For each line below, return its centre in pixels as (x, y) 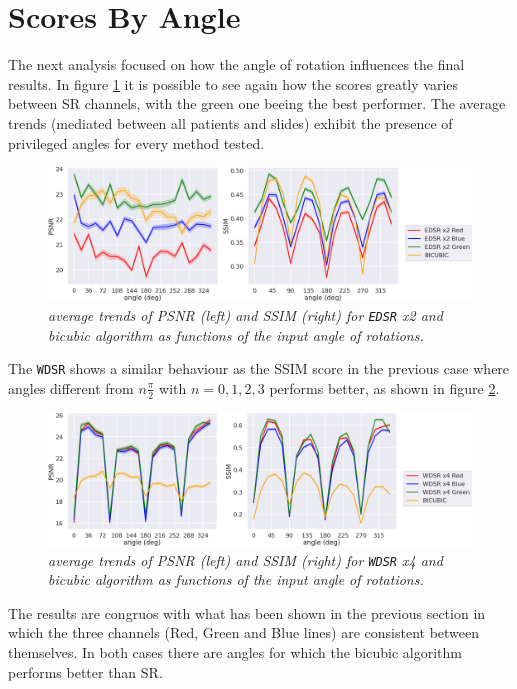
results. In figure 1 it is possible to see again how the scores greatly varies (233, 83)
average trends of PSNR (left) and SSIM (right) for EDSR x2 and (245, 314)
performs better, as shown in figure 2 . (384, 387)
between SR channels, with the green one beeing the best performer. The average (257, 103)
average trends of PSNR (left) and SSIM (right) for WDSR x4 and (245, 559)
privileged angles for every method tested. (136, 142)
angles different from (71, 387)
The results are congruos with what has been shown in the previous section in (247, 612)
